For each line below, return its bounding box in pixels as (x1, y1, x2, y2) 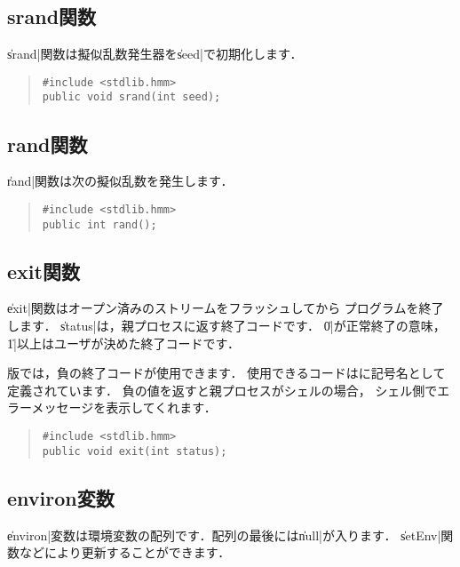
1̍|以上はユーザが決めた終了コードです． (7, 333, 241, 352)
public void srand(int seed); (42, 91, 221, 104)
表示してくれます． (106, 398, 217, 417)
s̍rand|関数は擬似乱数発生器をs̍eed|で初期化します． (7, 44, 303, 63)
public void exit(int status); (42, 444, 227, 458)
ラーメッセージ (7, 398, 94, 417)
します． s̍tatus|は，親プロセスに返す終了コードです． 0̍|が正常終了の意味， (7, 316, 446, 335)
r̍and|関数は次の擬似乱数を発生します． (7, 172, 234, 190)
